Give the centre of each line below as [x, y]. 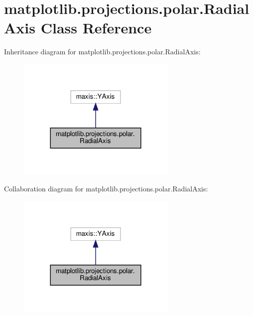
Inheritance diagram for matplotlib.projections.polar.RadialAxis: [102, 52]
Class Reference [96, 28]
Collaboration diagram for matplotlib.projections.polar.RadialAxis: [106, 189]
